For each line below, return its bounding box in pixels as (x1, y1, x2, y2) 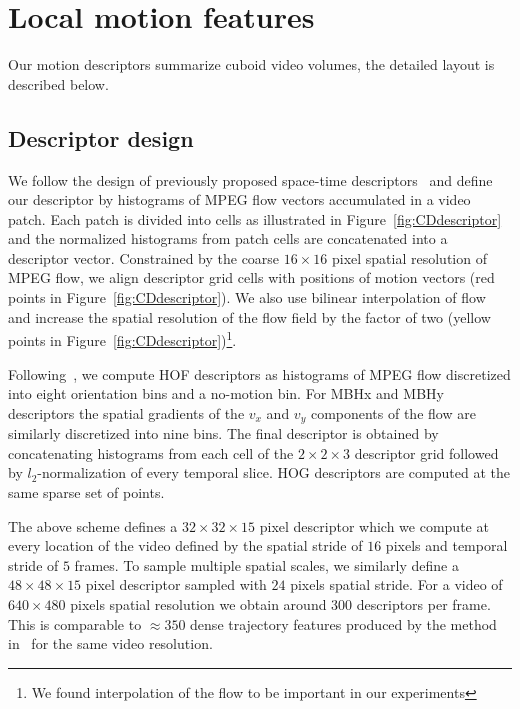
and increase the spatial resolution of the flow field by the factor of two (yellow (8, 306, 491, 327)
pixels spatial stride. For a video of (290, 574, 503, 595)
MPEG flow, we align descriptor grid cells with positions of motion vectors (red (8, 267, 495, 288)
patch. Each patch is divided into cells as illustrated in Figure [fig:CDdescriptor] (8, 208, 502, 229)
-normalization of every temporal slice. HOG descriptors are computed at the (37, 462, 510, 483)
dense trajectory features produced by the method (190, 613, 497, 634)
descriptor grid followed (354, 442, 499, 463)
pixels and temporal (385, 535, 508, 556)
